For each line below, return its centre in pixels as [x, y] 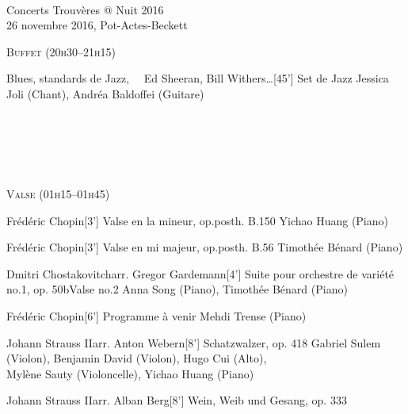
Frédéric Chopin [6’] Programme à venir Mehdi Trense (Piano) [156, 315]
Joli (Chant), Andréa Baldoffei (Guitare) [105, 93]
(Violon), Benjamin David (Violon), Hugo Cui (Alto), [137, 358]
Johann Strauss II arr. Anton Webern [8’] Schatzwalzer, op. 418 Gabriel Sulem [194, 342]
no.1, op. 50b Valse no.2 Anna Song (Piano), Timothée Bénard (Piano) [177, 289]
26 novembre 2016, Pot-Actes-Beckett [97, 25]
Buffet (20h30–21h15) [61, 51]
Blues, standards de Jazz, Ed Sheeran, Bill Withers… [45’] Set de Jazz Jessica [198, 78]
